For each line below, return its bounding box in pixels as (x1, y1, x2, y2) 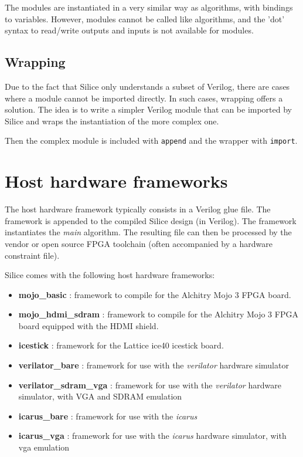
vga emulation (18, 441, 70, 453)
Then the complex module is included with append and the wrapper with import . (5, 134, 298, 147)
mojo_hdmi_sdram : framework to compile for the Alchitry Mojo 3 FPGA (18, 308, 298, 320)
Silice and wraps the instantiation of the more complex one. (5, 114, 219, 127)
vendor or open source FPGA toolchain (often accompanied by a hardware (5, 237, 273, 249)
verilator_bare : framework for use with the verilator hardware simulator (18, 359, 289, 371)
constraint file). (5, 249, 60, 261)
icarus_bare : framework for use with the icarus (18, 409, 198, 422)
